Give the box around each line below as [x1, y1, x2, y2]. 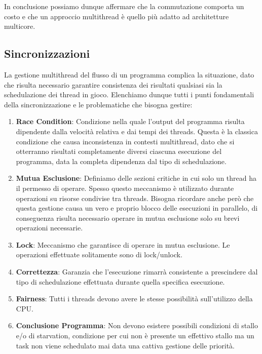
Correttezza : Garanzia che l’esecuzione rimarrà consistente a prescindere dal [16, 266, 258, 277]
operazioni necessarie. [16, 222, 83, 233]
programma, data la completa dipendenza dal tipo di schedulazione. [16, 155, 227, 166]
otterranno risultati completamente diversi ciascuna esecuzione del [16, 146, 222, 156]
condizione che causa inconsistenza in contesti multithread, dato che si [16, 136, 235, 146]
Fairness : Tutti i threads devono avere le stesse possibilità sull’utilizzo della [16, 293, 253, 304]
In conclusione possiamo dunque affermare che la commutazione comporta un [4, 1, 244, 11]
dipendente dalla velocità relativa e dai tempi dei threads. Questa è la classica [16, 126, 258, 136]
